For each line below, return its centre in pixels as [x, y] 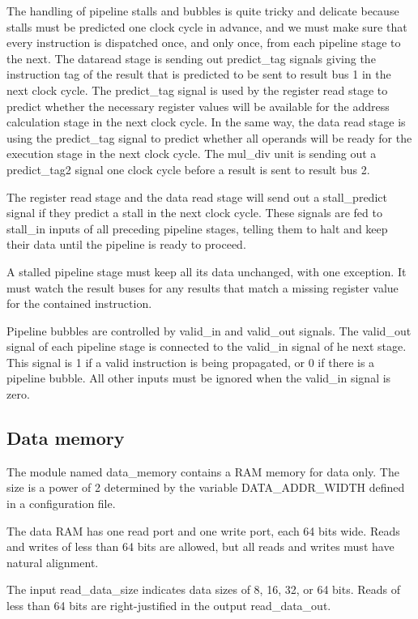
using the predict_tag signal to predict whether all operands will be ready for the [209, 137]
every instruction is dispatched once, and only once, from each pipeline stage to [204, 43]
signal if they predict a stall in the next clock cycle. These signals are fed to [194, 213]
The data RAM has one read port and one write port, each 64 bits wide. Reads [203, 530]
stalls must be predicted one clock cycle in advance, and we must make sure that [207, 26]
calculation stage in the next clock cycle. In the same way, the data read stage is [206, 122]
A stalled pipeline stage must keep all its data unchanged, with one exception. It [207, 271]
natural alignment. [53, 562]
